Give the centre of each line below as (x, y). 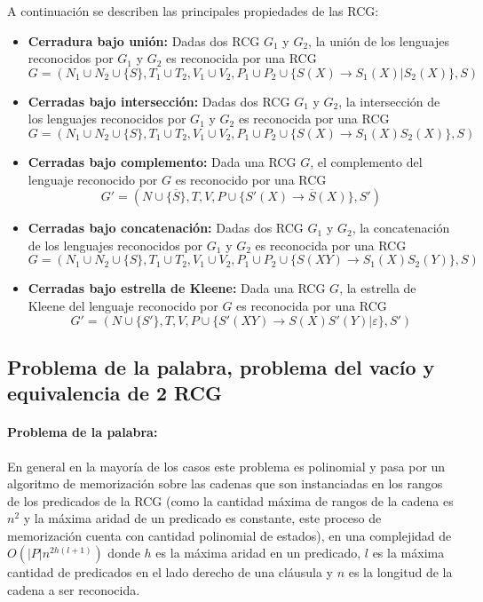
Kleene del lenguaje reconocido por (123, 305)
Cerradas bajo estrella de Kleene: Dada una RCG (177, 288)
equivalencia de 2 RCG (115, 393)
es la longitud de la (400, 572)
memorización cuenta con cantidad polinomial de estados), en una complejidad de (230, 535)
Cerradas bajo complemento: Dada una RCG (162, 161)
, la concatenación (401, 228)
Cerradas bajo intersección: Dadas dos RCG (159, 101)
